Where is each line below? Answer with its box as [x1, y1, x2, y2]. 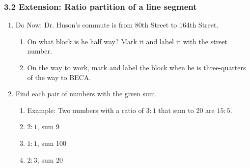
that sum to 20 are [158, 105, 215, 115]
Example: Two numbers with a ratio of [27, 105, 144, 115]
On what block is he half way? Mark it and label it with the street [27, 36, 227, 46]
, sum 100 [37, 138, 67, 148]
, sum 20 [37, 154, 63, 165]
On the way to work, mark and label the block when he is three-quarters [27, 62, 246, 72]
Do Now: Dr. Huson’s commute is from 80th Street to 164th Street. [15, 20, 219, 30]
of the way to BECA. [27, 72, 91, 82]
